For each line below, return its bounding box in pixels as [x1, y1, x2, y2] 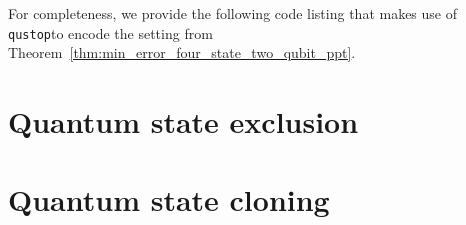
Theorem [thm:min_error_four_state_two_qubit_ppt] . [8, 42, 356, 63]
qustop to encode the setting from [8, 22, 213, 43]
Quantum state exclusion [8, 101, 359, 142]
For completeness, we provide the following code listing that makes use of [8, 3, 458, 23]
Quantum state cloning [8, 179, 330, 220]
